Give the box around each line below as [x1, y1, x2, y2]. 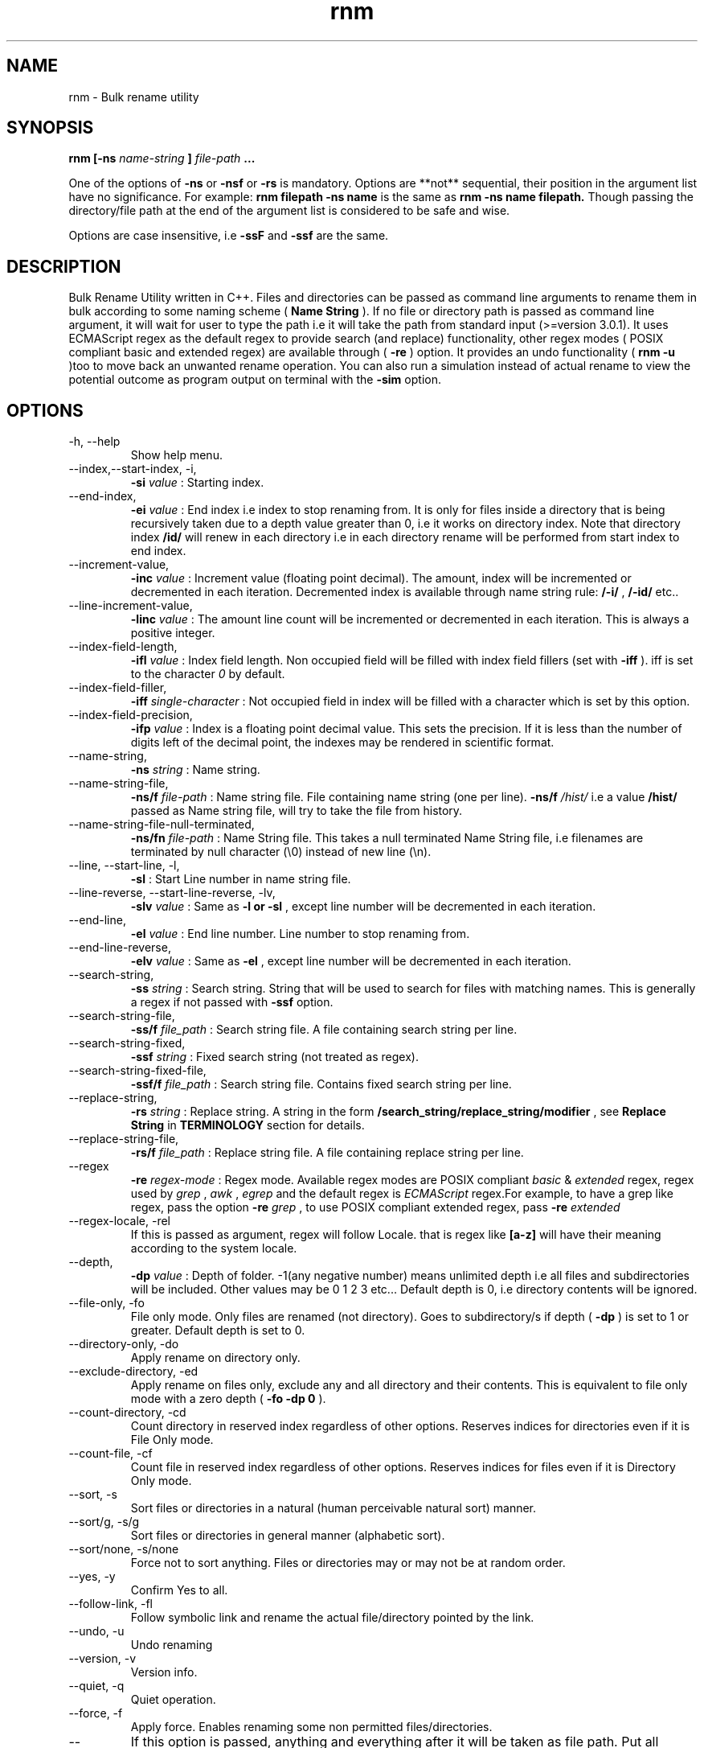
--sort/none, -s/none [68, 1542, 179, 1557]
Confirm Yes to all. [130, 1583, 228, 1598]
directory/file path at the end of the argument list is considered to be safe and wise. [68, 204, 510, 218]
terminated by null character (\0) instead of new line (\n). [130, 845, 432, 859]
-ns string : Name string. [130, 763, 260, 777]
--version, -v [68, 1651, 137, 1666]
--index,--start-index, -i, [68, 462, 197, 476]
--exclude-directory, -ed [68, 1364, 199, 1379]
